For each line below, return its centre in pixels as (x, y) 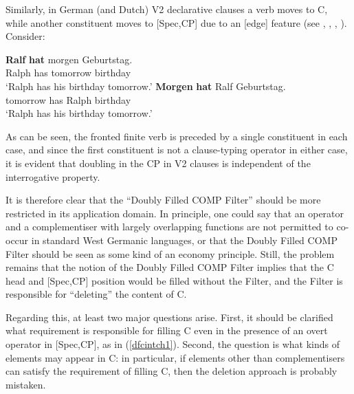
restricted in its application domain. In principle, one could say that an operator (175, 213)
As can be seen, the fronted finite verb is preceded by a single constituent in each (177, 136)
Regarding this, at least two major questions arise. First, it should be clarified (169, 317)
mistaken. (26, 384)
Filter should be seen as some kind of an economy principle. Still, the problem (170, 253)
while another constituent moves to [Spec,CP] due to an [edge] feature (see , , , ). (176, 22)
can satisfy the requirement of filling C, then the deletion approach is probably (172, 371)
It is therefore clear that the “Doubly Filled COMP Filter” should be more (163, 200)
